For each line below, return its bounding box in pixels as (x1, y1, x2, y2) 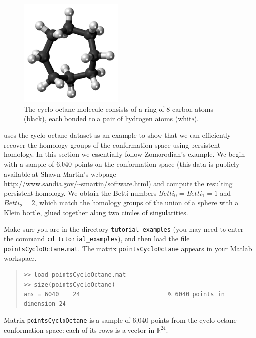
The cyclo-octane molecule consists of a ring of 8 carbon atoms (24, 103, 213, 113)
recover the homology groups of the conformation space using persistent (4, 139, 221, 150)
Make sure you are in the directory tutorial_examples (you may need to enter (4, 224, 244, 234)
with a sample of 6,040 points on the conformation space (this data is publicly (4, 158, 240, 169)
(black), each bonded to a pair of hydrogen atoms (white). (24, 113, 199, 123)
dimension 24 (23, 300, 66, 307)
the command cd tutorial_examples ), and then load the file (4, 233, 190, 244)
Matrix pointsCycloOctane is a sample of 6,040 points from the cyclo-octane (4, 315, 237, 325)
